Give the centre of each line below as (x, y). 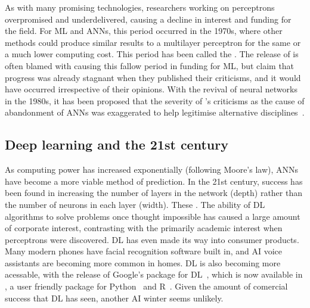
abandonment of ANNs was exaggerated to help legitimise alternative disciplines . (155, 112)
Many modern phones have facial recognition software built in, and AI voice (144, 251)
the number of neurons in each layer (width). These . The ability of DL (135, 204)
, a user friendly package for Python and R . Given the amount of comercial (146, 286)
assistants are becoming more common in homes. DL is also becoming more (143, 262)
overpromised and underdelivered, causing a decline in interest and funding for (148, 19)
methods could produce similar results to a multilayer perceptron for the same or (153, 42)
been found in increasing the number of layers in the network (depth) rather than (154, 193)
